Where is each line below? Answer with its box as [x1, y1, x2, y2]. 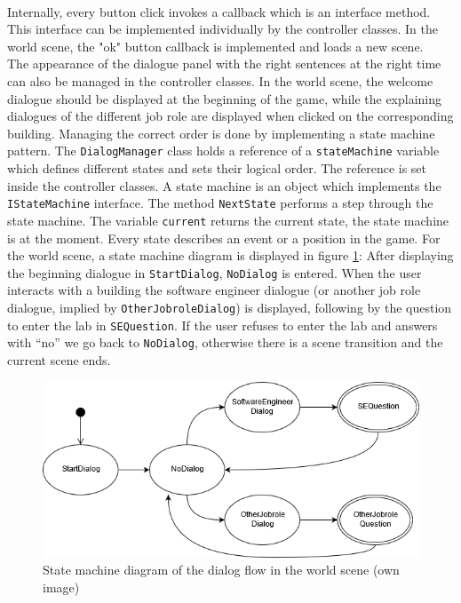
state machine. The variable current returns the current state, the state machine [7, 210, 449, 229]
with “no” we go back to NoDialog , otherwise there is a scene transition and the [7, 333, 443, 352]
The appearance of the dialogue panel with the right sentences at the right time [7, 54, 441, 73]
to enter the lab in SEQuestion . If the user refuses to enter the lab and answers [7, 315, 438, 334]
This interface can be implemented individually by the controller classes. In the [7, 20, 438, 38]
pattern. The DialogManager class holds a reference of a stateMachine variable [7, 141, 440, 160]
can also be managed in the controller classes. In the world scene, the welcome [7, 71, 433, 90]
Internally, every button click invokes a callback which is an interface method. [7, 2, 431, 20]
